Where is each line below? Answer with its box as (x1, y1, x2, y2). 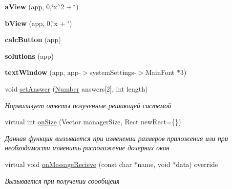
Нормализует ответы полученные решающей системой (5, 100, 171, 110)
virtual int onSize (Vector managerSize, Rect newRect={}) (5, 117, 181, 127)
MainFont (145, 67, 175, 77)
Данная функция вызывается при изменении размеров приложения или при (5, 133, 228, 143)
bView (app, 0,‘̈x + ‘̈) (5, 18, 72, 28)
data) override (176, 159, 218, 169)
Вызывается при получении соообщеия (5, 175, 120, 186)
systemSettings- (89, 67, 137, 77)
